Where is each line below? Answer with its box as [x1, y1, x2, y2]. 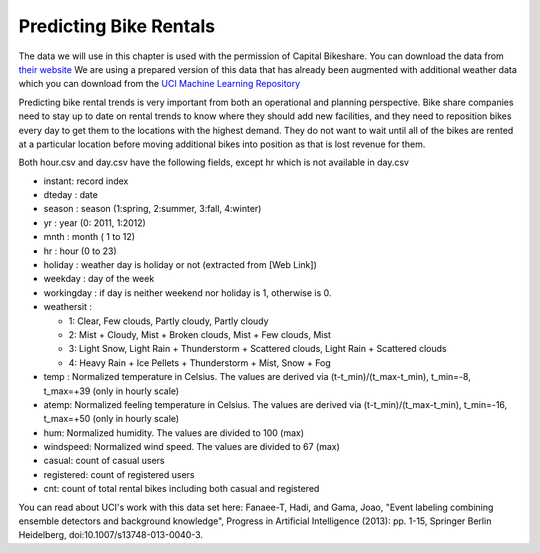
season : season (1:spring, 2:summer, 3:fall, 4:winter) [43, 203, 262, 215]
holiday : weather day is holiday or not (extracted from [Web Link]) [43, 259, 317, 271]
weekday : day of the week [43, 273, 155, 285]
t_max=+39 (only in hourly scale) [43, 385, 180, 397]
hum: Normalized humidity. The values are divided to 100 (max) [43, 426, 305, 439]
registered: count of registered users [43, 468, 195, 480]
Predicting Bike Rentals [18, 15, 215, 37]
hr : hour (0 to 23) [43, 245, 117, 257]
